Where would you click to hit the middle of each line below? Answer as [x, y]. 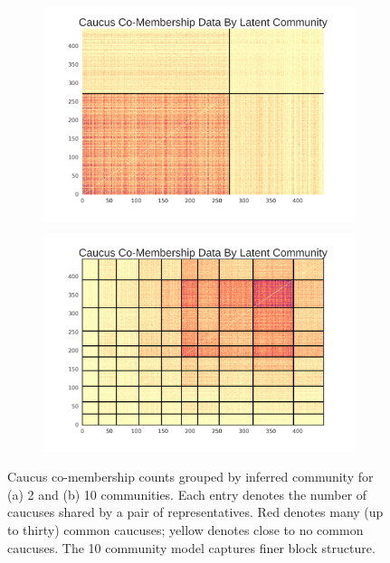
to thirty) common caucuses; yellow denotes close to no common [185, 529]
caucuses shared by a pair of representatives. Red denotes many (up [195, 512]
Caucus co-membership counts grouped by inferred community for [190, 477]
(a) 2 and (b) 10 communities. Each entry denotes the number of [187, 494]
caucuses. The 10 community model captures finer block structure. [191, 547]
